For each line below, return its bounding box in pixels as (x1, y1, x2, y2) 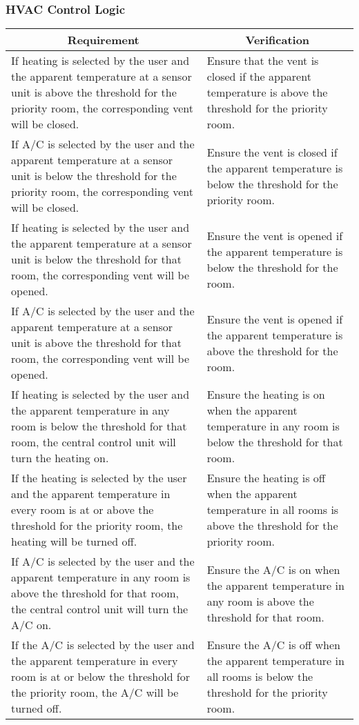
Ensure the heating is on (206, 386, 325, 403)
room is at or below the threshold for (11, 668, 191, 685)
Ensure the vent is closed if (206, 143, 338, 160)
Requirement (67, 32, 139, 48)
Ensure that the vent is (206, 52, 319, 69)
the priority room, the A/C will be (11, 684, 179, 701)
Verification (245, 32, 310, 48)
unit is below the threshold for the (11, 168, 177, 184)
